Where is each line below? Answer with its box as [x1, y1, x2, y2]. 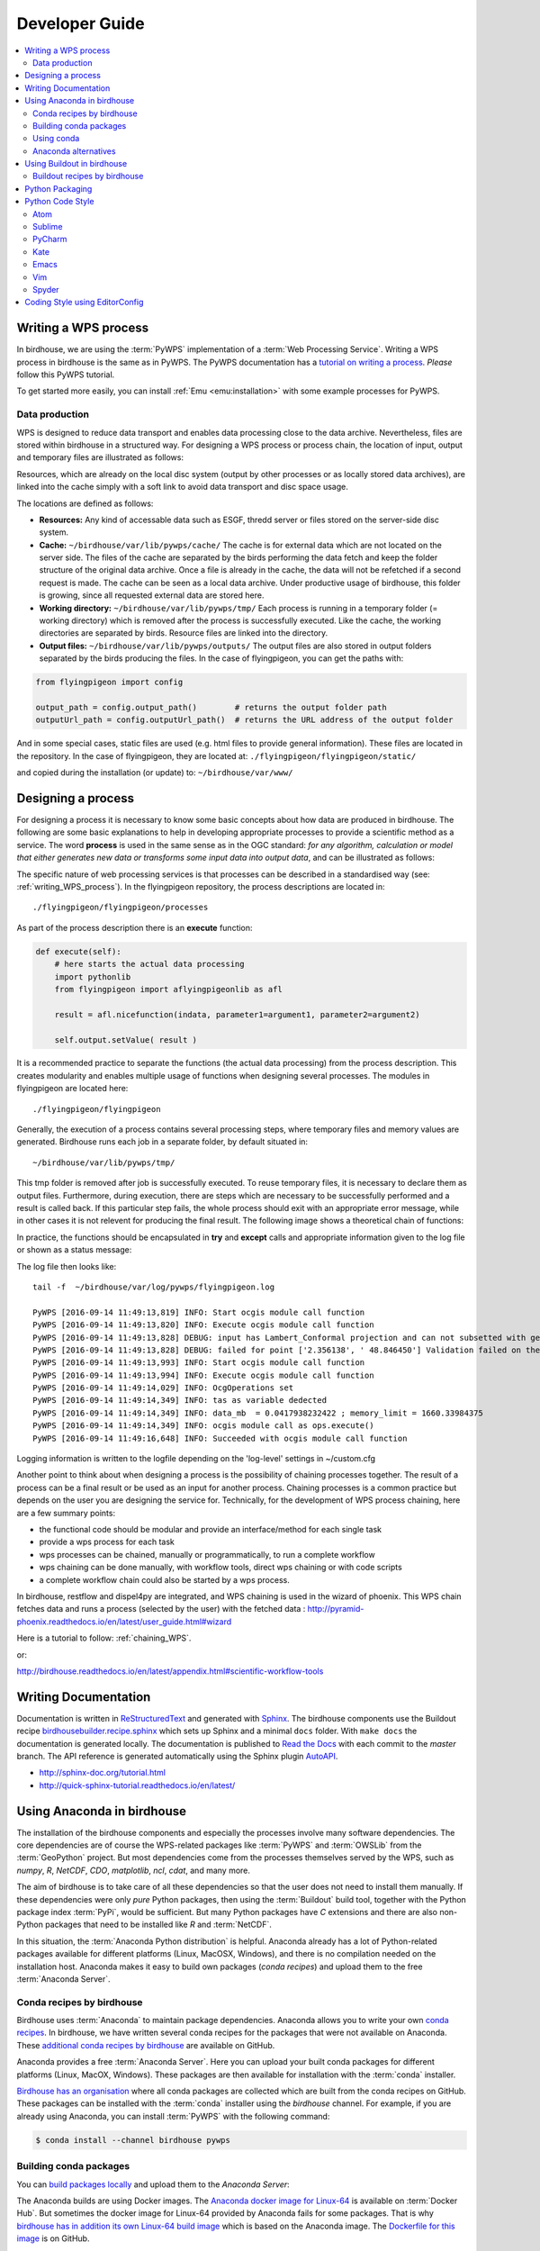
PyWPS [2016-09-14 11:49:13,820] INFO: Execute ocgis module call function [32, 1320, 374, 1330]
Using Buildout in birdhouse [24, 158, 128, 169]
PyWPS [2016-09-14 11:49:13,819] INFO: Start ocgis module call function [32, 1306, 365, 1317]
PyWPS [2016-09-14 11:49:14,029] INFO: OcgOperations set [32, 1383, 294, 1393]
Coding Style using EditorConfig [24, 297, 144, 308]
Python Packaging [24, 183, 93, 194]
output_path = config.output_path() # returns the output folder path [35, 702, 387, 712]
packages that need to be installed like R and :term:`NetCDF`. [45, 1919, 272, 1930]
